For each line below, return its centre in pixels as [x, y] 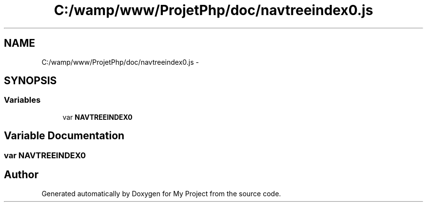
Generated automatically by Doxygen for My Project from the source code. [161, 193]
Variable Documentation [64, 136]
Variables [22, 100]
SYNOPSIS [30, 81]
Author [21, 175]
